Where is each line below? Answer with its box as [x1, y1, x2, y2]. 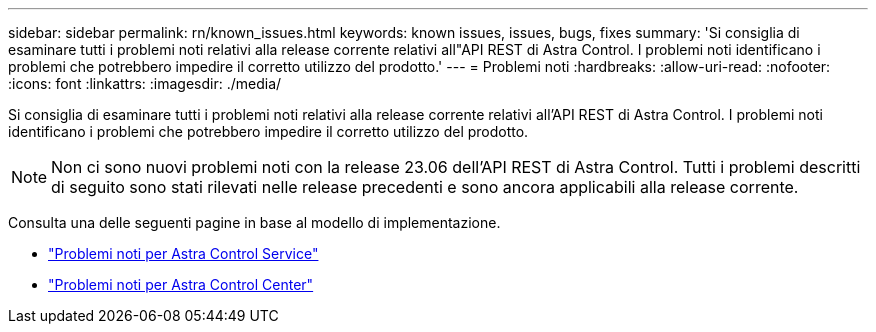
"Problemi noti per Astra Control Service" [48, 245, 319, 262]
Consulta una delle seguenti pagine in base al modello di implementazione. [8, 214, 501, 231]
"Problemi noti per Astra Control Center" [48, 276, 314, 293]
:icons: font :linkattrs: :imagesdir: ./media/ [8, 75, 282, 92]
